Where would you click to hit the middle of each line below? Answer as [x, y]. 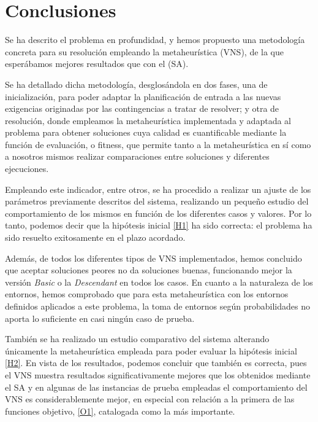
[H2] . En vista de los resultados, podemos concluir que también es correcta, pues [156, 363]
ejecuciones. [27, 169]
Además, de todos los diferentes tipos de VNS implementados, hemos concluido [153, 258]
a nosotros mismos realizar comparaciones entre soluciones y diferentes [137, 156]
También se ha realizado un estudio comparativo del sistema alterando [137, 339]
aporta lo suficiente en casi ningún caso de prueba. [100, 318]
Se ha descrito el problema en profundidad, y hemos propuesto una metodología [155, 40]
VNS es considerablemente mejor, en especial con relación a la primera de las [150, 399]
